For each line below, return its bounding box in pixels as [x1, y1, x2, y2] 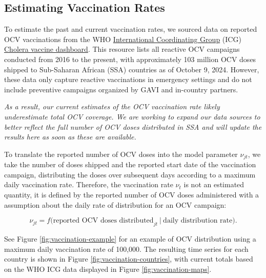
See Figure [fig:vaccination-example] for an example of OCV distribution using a [4, 233, 256, 244]
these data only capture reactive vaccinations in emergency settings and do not [4, 74, 252, 85]
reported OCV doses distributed [53, 217, 154, 225]
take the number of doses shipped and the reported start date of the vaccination [4, 159, 256, 170]
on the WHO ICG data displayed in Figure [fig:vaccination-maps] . [4, 263, 212, 274]
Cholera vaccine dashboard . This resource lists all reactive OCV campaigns [4, 44, 240, 54]
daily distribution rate [163, 217, 233, 225]
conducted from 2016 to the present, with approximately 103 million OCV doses [4, 53, 256, 64]
